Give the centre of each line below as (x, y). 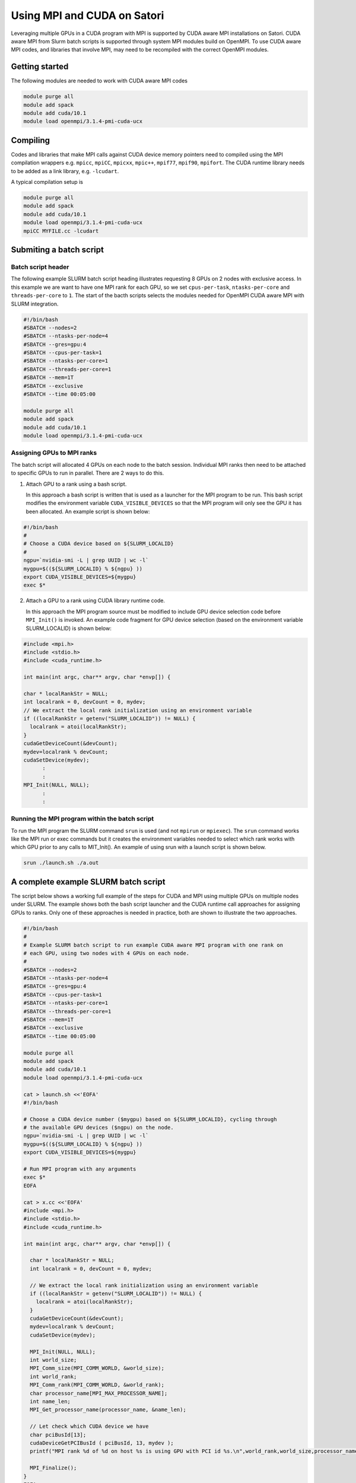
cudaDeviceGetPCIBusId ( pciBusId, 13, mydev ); (102, 1443)
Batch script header (40, 267)
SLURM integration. (35, 304)
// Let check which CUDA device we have (89, 1426)
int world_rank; (53, 1377)
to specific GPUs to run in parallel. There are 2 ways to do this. (88, 473)
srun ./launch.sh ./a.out (61, 863)
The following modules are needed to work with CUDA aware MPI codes (99, 81)
